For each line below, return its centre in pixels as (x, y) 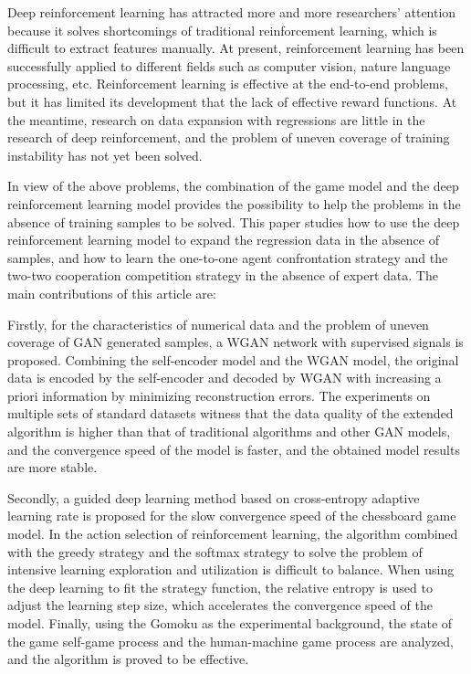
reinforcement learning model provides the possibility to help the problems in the (234, 203)
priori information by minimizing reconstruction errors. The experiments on (219, 395)
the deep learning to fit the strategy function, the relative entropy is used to (220, 587)
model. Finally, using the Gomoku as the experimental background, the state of (230, 623)
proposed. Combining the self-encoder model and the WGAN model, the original (233, 359)
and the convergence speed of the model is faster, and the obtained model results (234, 449)
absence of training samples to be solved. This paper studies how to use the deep (234, 221)
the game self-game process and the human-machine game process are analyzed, (230, 641)
